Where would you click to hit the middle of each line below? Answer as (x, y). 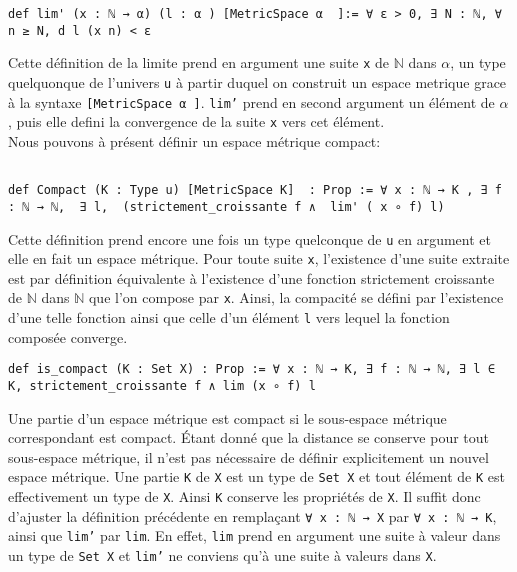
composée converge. (68, 336)
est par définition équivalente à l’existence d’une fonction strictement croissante (251, 277)
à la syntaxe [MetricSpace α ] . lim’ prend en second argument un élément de (251, 101)
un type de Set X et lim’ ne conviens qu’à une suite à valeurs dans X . (222, 555)
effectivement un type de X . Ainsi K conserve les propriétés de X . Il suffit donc (244, 496)
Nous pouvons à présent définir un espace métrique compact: (194, 140)
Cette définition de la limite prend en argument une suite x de (199, 62)
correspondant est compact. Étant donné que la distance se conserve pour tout (248, 437)
